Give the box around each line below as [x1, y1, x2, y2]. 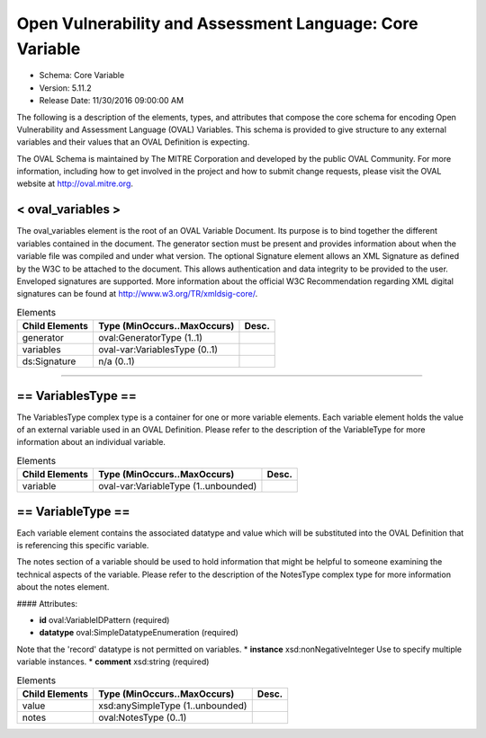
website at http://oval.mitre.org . [16, 178, 134, 189]
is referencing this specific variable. [16, 540, 149, 551]
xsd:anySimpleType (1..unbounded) [97, 699, 247, 712]
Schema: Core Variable [39, 70, 125, 81]
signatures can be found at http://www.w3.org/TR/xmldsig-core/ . [16, 289, 258, 299]
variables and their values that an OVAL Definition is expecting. [16, 137, 250, 147]
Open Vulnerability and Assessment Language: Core [16, 13, 418, 33]
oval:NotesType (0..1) [97, 711, 187, 724]
